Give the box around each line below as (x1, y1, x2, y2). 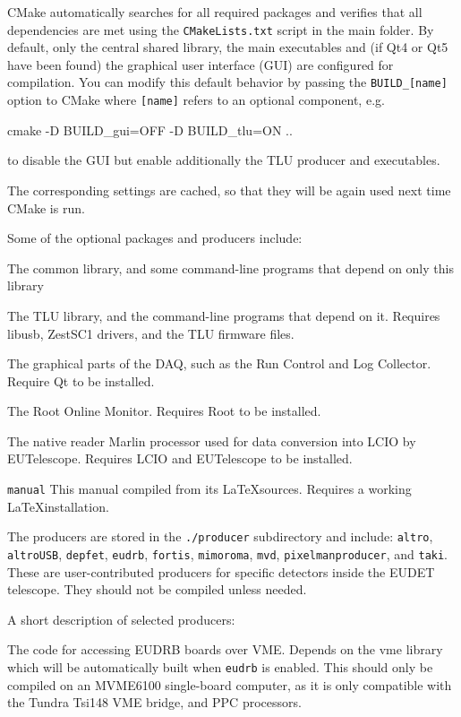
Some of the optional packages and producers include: (7, 229, 303, 247)
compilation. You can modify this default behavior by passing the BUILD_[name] (7, 73, 448, 91)
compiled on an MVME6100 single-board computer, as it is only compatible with (7, 675, 452, 694)
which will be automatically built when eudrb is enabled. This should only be (7, 658, 433, 676)
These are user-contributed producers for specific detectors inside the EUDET (7, 562, 435, 581)
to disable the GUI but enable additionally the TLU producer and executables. (7, 151, 440, 169)
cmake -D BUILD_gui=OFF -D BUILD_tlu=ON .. (7, 120, 293, 139)
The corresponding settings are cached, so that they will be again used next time (7, 180, 451, 199)
